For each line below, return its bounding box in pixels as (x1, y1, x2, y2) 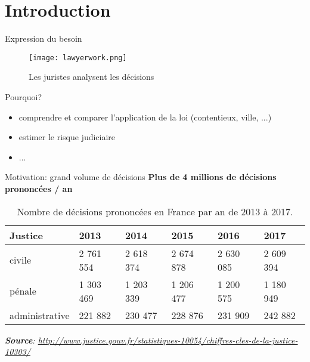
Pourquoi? (5, 90, 42, 103)
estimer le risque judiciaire (18, 131, 116, 143)
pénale (10, 284, 36, 298)
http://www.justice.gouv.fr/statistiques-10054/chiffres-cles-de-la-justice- (38, 333, 298, 346)
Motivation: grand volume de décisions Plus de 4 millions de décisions (5, 171, 277, 183)
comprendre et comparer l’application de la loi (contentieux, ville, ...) (18, 110, 272, 123)
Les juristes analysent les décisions (29, 70, 154, 83)
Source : (5, 333, 35, 346)
